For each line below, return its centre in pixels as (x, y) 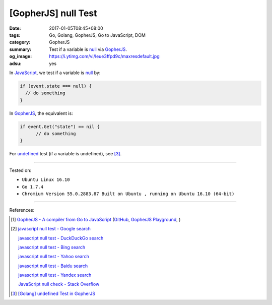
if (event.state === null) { (56, 86)
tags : (15, 35)
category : (20, 42)
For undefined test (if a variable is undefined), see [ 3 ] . (65, 154)
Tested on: (20, 170)
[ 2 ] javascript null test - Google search (51, 229)
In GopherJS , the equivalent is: (41, 113)
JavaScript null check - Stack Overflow (59, 284)
